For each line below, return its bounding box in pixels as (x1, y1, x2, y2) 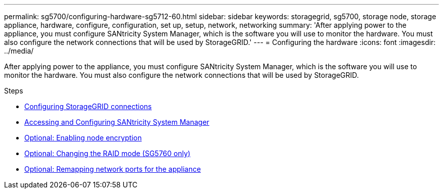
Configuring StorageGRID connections (24, 102, 152, 111)
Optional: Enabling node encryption (24, 133, 142, 142)
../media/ (4, 46, 34, 55)
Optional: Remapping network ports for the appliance (24, 165, 201, 173)
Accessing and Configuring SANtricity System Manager (24, 118, 209, 126)
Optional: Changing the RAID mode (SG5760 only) (24, 149, 191, 158)
